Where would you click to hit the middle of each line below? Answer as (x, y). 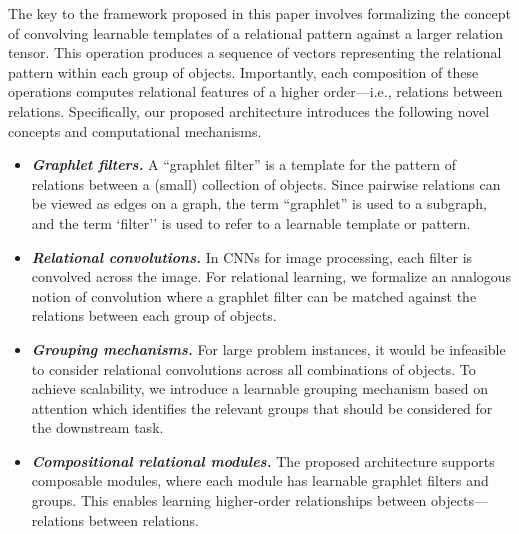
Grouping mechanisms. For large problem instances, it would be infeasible (268, 348)
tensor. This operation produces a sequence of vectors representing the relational (255, 52)
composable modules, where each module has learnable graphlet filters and (260, 480)
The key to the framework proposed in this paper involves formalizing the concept (259, 13)
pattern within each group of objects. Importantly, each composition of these (243, 71)
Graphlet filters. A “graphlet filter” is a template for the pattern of (243, 164)
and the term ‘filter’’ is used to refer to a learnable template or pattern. (251, 222)
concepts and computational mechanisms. (135, 130)
